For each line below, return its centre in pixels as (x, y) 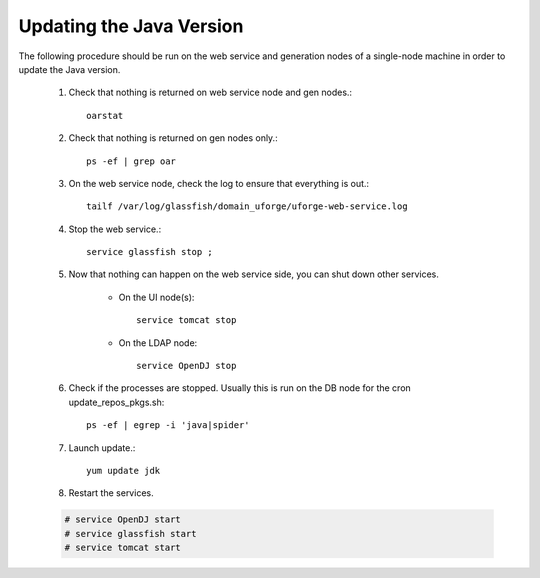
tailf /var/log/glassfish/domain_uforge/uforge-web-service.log (247, 206)
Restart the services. (111, 493)
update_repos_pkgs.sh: (116, 402)
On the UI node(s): (156, 297)
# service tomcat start (123, 548)
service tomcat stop (186, 320)
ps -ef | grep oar (131, 161)
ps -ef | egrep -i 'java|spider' (168, 425)
